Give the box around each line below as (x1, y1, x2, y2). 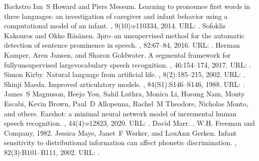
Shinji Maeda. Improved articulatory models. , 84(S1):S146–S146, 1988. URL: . (4, 79, 245, 89)
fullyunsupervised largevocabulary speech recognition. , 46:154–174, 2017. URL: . (4, 59, 251, 70)
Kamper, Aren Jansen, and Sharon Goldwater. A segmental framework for (4, 49, 231, 60)
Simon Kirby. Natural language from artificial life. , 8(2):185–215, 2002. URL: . (4, 69, 245, 80)
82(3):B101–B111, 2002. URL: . (4, 147, 100, 157)
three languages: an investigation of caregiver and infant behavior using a (4, 10, 228, 21)
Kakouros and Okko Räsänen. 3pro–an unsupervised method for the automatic (4, 30, 245, 40)
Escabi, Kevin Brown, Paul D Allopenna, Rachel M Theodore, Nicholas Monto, (4, 98, 249, 108)
